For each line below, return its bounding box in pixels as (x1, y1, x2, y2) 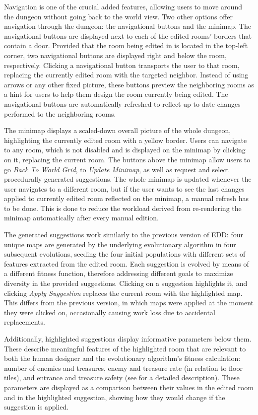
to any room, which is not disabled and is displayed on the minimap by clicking (4, 144, 246, 155)
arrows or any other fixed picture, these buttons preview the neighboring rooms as (4, 79, 254, 89)
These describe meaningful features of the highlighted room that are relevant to (4, 343, 246, 353)
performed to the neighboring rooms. (4, 108, 116, 119)
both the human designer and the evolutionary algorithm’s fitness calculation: (4, 353, 241, 363)
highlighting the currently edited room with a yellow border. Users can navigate (4, 135, 247, 145)
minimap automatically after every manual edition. (4, 212, 159, 223)
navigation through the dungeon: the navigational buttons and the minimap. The (4, 21, 251, 31)
